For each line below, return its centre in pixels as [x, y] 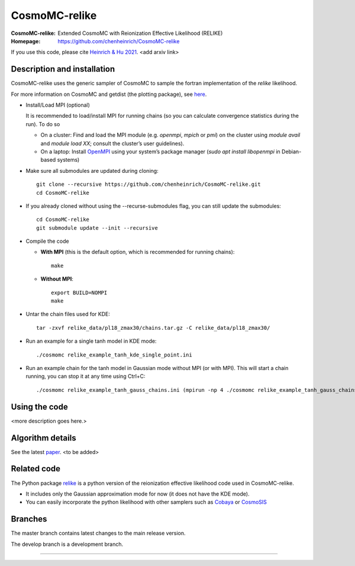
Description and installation [63, 69]
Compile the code [47, 241]
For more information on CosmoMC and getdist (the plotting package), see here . [109, 94]
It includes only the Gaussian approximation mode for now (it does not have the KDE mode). [138, 494]
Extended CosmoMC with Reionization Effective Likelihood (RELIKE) [140, 33]
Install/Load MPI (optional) [58, 105]
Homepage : [26, 41]
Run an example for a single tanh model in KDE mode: [91, 341]
